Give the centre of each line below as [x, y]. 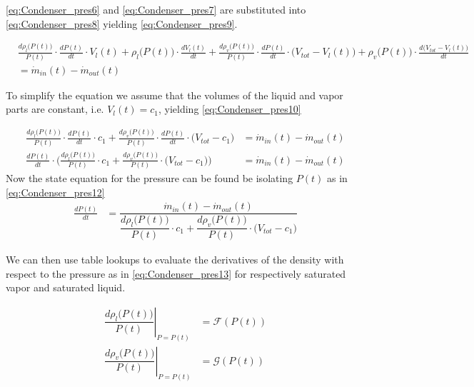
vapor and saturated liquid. [66, 287]
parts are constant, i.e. [55, 109]
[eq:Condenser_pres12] [55, 192]
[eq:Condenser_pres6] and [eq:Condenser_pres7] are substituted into [156, 9]
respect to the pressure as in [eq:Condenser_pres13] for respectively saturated [176, 273]
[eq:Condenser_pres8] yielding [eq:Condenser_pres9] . [122, 23]
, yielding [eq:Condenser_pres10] [230, 109]
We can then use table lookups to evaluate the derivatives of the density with [175, 260]
